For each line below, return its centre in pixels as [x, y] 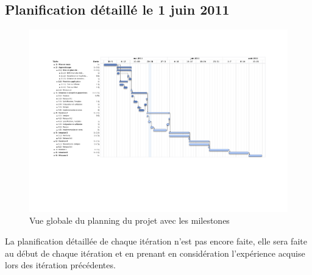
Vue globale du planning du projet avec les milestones [129, 220]
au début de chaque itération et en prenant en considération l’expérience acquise [155, 253]
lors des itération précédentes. [60, 265]
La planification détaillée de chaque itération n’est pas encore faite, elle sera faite [156, 241]
